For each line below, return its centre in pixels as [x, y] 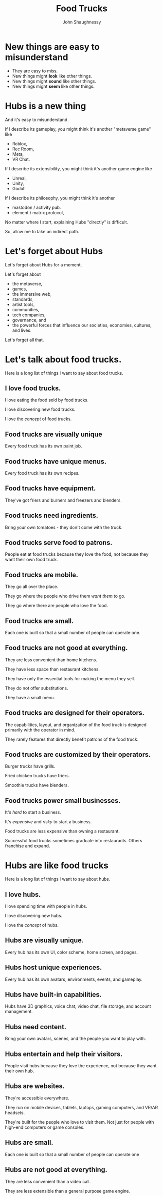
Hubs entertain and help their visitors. [64, 1054]
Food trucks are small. [39, 621]
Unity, [18, 183]
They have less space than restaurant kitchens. [52, 669]
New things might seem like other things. [53, 86]
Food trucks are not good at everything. [66, 648]
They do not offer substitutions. [36, 688]
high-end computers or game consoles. [45, 1127]
